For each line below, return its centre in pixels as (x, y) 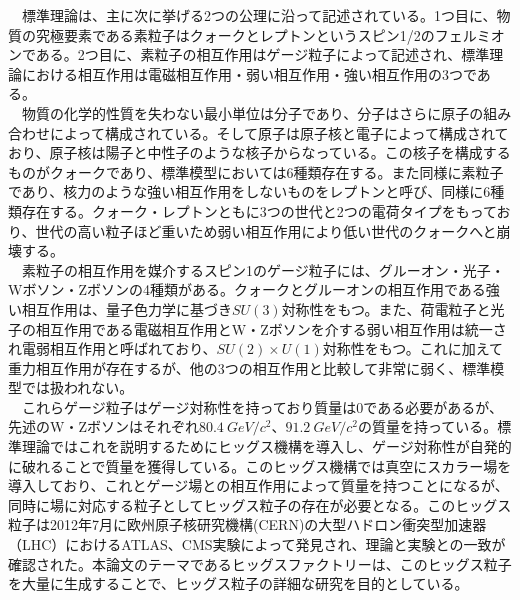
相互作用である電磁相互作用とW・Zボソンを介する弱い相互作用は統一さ (271, 328)
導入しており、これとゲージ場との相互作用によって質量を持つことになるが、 (258, 485)
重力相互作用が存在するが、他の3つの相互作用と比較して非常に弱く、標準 (249, 367)
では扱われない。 (77, 387)
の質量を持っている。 (427, 426)
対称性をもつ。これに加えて (413, 348)
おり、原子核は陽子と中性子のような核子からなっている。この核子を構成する (259, 152)
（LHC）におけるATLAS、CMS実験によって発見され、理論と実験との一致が (257, 544)
